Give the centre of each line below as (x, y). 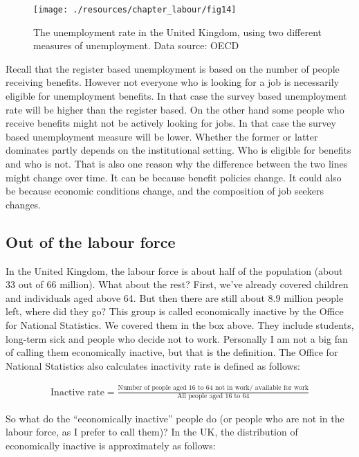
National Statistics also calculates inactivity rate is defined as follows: (153, 365)
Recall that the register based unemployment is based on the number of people (173, 68)
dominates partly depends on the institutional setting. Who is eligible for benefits (178, 150)
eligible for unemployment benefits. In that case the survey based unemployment (176, 96)
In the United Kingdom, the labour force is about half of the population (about (174, 270)
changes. (24, 204)
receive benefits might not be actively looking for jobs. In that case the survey (171, 123)
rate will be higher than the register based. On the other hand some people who (175, 109)
